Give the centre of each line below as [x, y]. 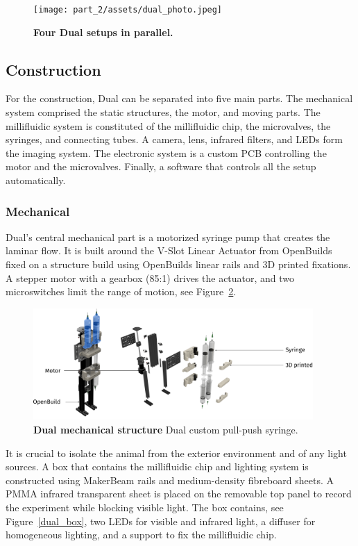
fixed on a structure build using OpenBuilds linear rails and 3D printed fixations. [178, 264]
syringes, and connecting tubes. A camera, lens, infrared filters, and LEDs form [174, 139]
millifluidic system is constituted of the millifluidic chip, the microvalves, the [168, 125]
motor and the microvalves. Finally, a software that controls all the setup [161, 166]
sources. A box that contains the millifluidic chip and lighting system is [157, 466]
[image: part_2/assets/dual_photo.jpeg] [128, 10]
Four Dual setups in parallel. [103, 32]
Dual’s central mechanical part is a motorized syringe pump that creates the [168, 237]
